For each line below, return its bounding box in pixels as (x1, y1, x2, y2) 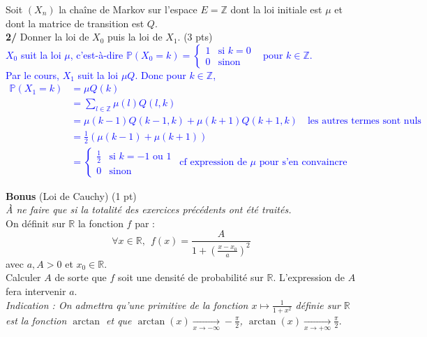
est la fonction (6, 313, 67, 327)
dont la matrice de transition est (6, 15, 144, 30)
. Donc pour (135, 67, 186, 82)
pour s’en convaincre (259, 157, 347, 167)
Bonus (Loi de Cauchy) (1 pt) (6, 188, 137, 203)
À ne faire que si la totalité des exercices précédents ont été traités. (6, 202, 292, 217)
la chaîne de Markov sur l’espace (59, 2, 197, 16)
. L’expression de (273, 270, 345, 285)
